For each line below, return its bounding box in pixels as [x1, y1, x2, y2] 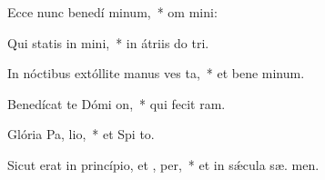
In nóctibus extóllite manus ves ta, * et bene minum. [7, 64, 305, 83]
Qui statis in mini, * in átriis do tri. [7, 33, 209, 52]
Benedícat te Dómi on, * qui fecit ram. [7, 94, 226, 113]
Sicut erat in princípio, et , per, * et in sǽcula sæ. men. [7, 155, 320, 174]
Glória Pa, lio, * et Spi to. [7, 125, 155, 144]
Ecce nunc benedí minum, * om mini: [7, 3, 218, 21]
